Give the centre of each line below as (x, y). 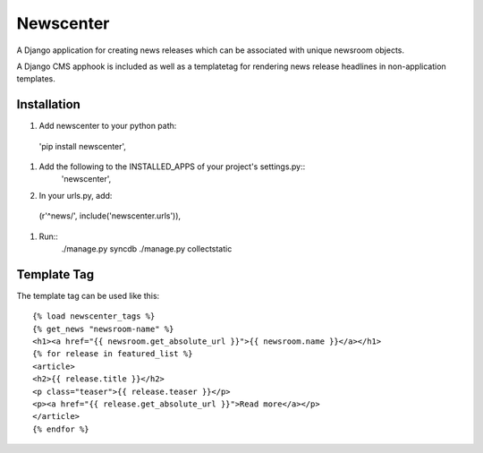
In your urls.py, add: (76, 195)
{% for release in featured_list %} (113, 354)
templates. (36, 79)
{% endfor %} (61, 429)
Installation (48, 104)
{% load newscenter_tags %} (94, 316)
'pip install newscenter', (83, 146)
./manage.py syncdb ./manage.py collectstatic (147, 248)
